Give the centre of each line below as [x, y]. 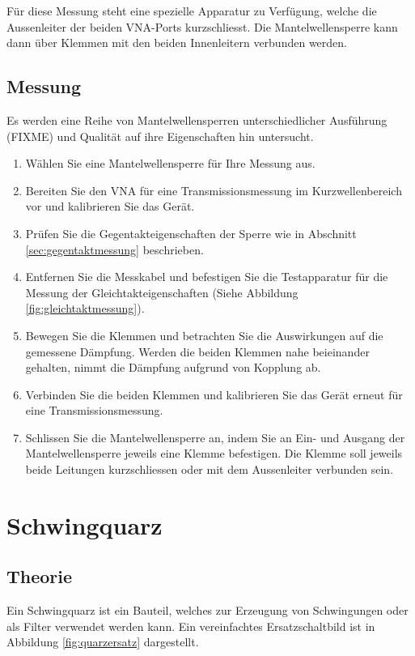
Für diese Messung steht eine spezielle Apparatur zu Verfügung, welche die [192, 11]
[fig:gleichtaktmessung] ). [85, 308]
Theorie [40, 576]
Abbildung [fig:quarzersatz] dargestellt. [103, 642]
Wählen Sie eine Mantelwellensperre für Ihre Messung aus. [170, 163]
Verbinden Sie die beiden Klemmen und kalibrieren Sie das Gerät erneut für [214, 394]
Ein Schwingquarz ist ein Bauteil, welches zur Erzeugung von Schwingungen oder [207, 610]
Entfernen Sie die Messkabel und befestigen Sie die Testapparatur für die [207, 277]
